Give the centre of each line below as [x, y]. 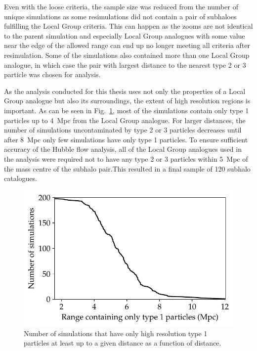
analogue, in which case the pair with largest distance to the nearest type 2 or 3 [125, 65]
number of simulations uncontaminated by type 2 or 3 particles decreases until [123, 130]
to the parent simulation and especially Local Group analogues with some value [125, 35]
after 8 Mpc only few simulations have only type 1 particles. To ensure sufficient [126, 139]
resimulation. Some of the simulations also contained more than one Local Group [127, 55]
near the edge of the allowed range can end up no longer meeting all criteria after [127, 45]
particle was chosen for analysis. [52, 74]
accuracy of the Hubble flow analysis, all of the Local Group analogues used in [123, 149]
